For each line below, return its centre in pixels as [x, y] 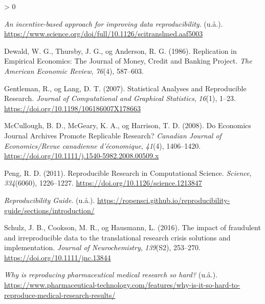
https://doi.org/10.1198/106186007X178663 [72, 108]
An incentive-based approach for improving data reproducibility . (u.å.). [114, 23]
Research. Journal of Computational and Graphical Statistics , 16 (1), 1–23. [120, 98]
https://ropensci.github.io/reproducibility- [164, 200]
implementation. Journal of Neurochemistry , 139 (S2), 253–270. [102, 247]
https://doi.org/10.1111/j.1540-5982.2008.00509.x [82, 156]
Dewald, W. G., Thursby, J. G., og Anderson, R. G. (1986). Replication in [120, 50]
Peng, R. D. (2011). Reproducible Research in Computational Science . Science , [128, 173]
